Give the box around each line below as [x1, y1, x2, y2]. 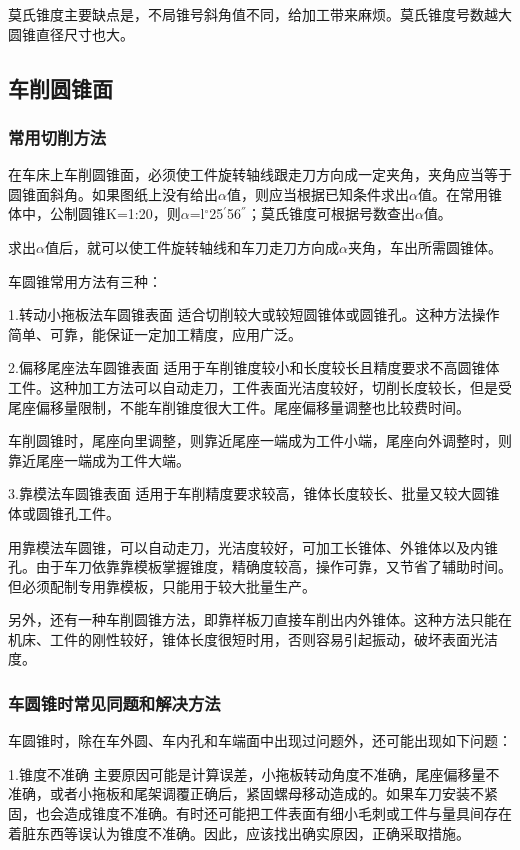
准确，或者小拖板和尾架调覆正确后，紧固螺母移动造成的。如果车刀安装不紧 [8, 783, 498, 804]
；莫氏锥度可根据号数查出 [246, 203, 415, 224]
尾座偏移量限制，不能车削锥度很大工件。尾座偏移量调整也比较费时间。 [8, 396, 470, 417]
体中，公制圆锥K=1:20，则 [8, 203, 181, 224]
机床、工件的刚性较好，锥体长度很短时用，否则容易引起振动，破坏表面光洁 [8, 628, 498, 649]
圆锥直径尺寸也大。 [8, 23, 134, 44]
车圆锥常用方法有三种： [8, 270, 162, 291]
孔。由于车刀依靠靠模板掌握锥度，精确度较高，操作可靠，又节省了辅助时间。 [8, 556, 512, 577]
